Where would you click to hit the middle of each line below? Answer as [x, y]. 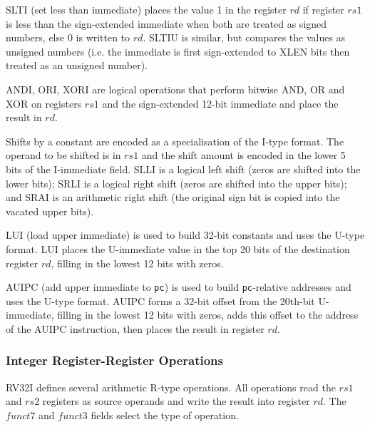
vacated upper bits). [50, 211]
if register [323, 9]
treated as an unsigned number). [77, 65]
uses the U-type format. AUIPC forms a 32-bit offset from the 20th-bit [160, 300]
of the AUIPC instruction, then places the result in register [135, 328]
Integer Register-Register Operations [114, 360]
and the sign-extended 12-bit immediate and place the [220, 103]
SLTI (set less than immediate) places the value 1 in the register [146, 9]
